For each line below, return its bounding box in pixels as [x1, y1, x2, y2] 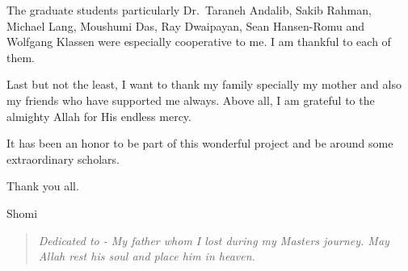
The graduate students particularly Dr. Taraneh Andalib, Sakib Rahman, [6, 2, 372, 18]
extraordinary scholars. [6, 150, 120, 167]
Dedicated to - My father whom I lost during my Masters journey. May [38, 231, 389, 248]
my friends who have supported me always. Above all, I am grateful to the [6, 91, 375, 108]
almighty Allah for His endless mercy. [6, 107, 191, 124]
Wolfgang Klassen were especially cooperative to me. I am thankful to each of [6, 33, 391, 50]
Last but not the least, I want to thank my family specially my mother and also [6, 76, 402, 93]
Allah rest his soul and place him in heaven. [38, 248, 255, 265]
